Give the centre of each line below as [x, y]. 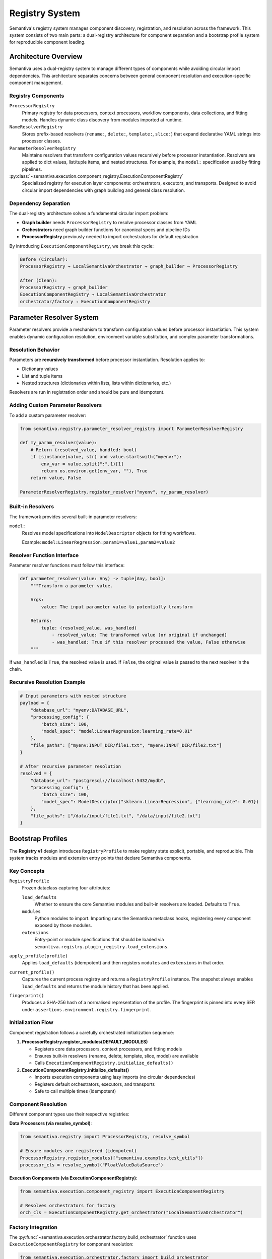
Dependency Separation [40, 203]
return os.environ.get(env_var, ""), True [94, 471]
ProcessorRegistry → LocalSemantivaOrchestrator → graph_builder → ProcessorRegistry [129, 266]
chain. [16, 669]
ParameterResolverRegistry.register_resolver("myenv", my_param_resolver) [114, 492]
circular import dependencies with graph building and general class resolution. [104, 190]
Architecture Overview [46, 57]
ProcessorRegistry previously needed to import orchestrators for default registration [110, 237]
